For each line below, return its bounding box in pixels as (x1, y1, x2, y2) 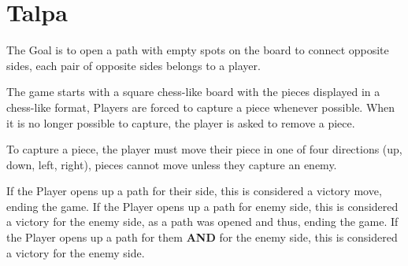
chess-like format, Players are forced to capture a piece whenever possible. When (6, 98, 395, 115)
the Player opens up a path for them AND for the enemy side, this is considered (6, 229, 398, 246)
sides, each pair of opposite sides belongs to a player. (6, 57, 261, 73)
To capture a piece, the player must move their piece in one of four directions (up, (6, 141, 402, 157)
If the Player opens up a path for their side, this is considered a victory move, (6, 183, 382, 199)
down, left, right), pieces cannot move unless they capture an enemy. (6, 156, 337, 172)
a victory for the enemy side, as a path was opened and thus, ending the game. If (6, 213, 399, 230)
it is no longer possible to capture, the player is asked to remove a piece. (6, 114, 355, 131)
